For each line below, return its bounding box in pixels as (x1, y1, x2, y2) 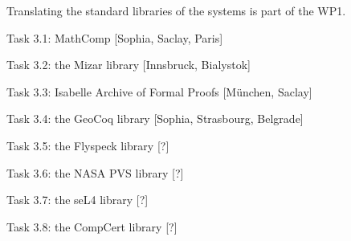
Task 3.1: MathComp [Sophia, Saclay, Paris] (6, 29, 223, 46)
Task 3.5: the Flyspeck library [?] (6, 137, 169, 153)
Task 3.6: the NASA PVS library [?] (6, 164, 184, 181)
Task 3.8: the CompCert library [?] (6, 218, 178, 235)
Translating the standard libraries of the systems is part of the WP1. (6, 2, 346, 18)
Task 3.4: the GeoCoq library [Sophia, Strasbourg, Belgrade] (6, 110, 304, 127)
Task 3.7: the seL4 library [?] (6, 191, 149, 208)
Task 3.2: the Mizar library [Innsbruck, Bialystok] (6, 56, 251, 73)
